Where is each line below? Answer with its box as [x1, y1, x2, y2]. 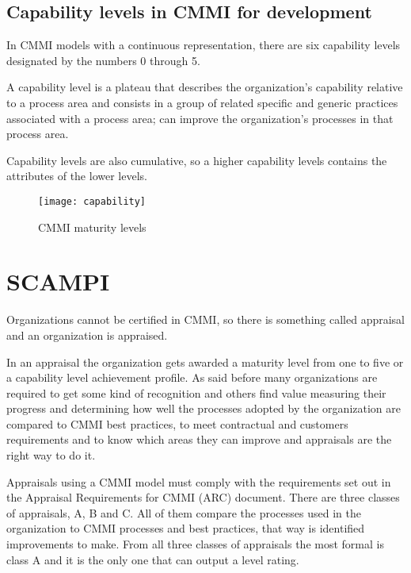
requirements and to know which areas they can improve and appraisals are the [6, 431, 392, 448]
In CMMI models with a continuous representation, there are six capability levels [6, 37, 401, 53]
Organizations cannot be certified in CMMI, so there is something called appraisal [6, 311, 405, 328]
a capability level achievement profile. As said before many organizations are [6, 369, 378, 386]
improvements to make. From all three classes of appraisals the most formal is [6, 536, 384, 552]
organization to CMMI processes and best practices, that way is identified [6, 520, 365, 536]
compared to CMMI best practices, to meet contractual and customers [6, 415, 348, 432]
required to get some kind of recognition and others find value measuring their [6, 384, 386, 401]
